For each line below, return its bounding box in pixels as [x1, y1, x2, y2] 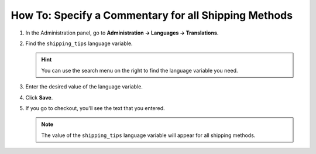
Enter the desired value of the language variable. [25, 83, 143, 90]
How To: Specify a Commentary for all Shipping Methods [11, 9, 293, 22]
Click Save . [25, 94, 53, 101]
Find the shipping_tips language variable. [25, 40, 133, 47]
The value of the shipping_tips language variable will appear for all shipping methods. [41, 132, 256, 139]
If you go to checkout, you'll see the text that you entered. [25, 104, 165, 111]
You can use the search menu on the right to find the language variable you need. [41, 67, 238, 74]
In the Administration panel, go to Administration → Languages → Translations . [25, 29, 219, 36]
